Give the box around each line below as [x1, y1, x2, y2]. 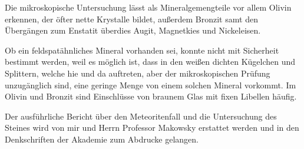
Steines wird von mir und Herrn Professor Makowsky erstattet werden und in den [5, 121, 299, 134]
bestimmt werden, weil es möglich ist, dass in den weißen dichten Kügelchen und [5, 55, 296, 68]
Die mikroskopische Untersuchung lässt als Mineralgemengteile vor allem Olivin [5, 1, 292, 13]
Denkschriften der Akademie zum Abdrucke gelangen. [5, 133, 199, 145]
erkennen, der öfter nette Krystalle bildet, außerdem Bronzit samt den [5, 12, 258, 25]
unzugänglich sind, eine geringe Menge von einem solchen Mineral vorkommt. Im [5, 78, 296, 91]
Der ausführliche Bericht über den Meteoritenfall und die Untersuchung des [5, 110, 277, 122]
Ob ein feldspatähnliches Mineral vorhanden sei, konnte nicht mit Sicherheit [5, 44, 279, 56]
